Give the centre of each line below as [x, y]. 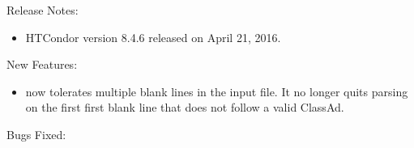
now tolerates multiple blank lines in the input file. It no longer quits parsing [217, 91]
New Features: [42, 64]
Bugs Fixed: [36, 134]
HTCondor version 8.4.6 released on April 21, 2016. [153, 37]
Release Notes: [43, 10]
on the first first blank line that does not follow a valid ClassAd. [185, 107]
